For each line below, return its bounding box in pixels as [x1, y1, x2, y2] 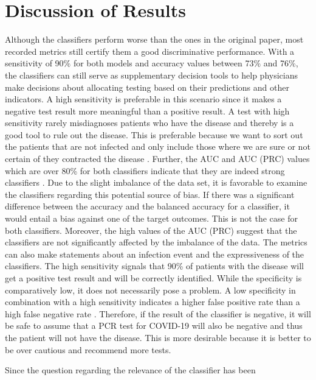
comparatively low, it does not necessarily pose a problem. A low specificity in [5, 283, 296, 296]
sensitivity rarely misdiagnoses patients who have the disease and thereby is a [5, 116, 294, 129]
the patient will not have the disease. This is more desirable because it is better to [5, 331, 311, 343]
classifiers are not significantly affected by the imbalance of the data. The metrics [5, 236, 307, 248]
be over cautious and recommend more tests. [5, 343, 171, 356]
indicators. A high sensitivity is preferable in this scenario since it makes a [5, 93, 282, 105]
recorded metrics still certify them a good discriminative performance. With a [5, 44, 295, 57]
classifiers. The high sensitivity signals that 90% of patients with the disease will [5, 259, 304, 272]
